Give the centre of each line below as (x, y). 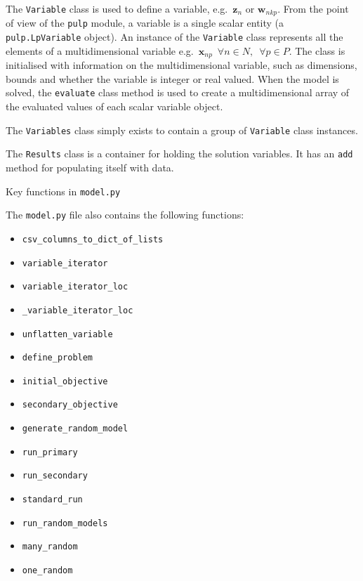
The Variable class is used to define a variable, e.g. (117, 8)
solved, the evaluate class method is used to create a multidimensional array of (178, 92)
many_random (50, 547)
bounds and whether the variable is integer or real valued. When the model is (172, 78)
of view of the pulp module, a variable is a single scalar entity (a (145, 23)
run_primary (50, 452)
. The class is (317, 50)
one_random (47, 571)
